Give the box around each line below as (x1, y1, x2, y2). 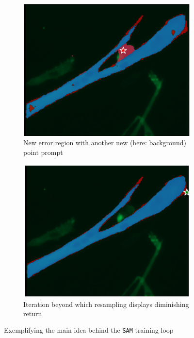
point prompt (23, 147, 63, 157)
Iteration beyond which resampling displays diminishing (23, 299, 189, 309)
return (23, 308, 42, 319)
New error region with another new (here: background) (23, 137, 186, 148)
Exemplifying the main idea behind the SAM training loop (4, 324, 174, 335)
